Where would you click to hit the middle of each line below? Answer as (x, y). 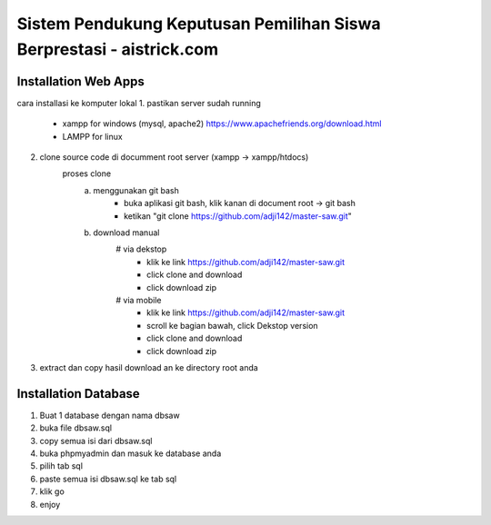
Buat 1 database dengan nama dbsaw (110, 415)
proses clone (87, 173)
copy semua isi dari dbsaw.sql (96, 441)
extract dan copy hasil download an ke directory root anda (149, 367)
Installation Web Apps (80, 81)
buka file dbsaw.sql (76, 428)
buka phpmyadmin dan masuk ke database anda (130, 453)
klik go (52, 491)
